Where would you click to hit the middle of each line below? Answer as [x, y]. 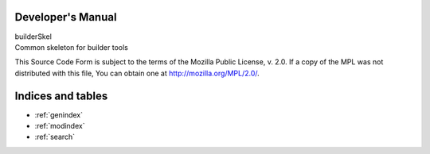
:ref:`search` [55, 137]
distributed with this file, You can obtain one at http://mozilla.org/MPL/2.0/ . [137, 73]
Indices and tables [61, 96]
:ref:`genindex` [59, 114]
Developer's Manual [66, 17]
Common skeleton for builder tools [72, 47]
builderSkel [33, 37]
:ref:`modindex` [60, 125]
